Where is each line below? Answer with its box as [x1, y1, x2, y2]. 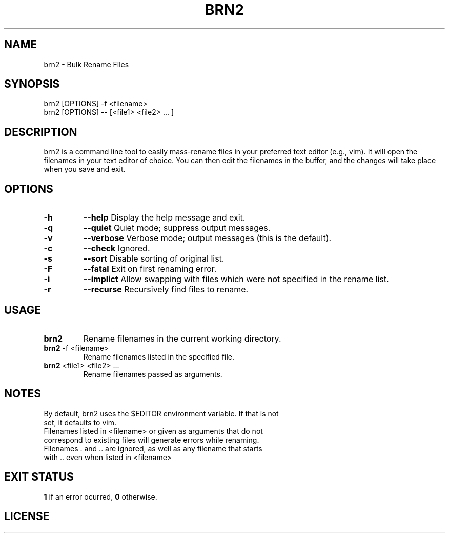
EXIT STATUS [4, 470, 74, 484]
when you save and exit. [44, 165, 126, 174]
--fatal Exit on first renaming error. [83, 264, 217, 274]
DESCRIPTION [4, 125, 77, 138]
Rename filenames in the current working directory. [83, 333, 281, 344]
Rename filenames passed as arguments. [83, 369, 222, 379]
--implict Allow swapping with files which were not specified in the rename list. [83, 274, 389, 285]
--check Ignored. [83, 243, 150, 254]
